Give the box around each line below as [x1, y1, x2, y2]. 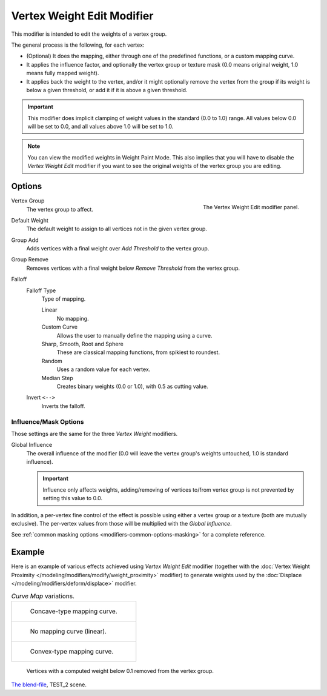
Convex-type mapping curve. [30, 647, 114, 655]
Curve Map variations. [11, 592, 75, 600]
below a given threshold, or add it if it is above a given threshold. [26, 86, 188, 93]
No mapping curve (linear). [30, 627, 107, 635]
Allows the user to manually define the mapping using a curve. [56, 332, 213, 339]
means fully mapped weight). [26, 70, 99, 77]
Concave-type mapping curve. [30, 607, 117, 615]
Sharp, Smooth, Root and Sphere [41, 340, 124, 347]
